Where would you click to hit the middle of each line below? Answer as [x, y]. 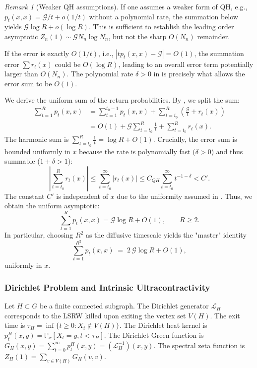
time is [15, 325]
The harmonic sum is [37, 139]
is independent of [82, 196]
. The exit [225, 315]
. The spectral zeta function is [199, 345]
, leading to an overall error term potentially [186, 64]
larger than [21, 74]
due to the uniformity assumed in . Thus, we [185, 196]
